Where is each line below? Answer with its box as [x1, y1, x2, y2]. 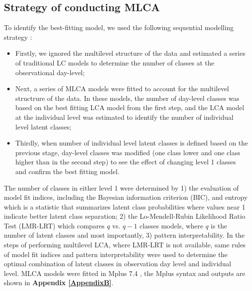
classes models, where [139, 220, 204, 230]
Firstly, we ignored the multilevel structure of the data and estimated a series [15, 48, 246, 58]
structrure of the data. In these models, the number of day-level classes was [15, 93, 239, 103]
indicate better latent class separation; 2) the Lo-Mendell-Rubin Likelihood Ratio [4, 211, 246, 221]
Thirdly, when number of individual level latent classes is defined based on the [15, 138, 248, 148]
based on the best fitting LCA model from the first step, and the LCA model [15, 102, 244, 113]
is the [210, 220, 227, 230]
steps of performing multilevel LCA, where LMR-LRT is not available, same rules [4, 240, 246, 250]
